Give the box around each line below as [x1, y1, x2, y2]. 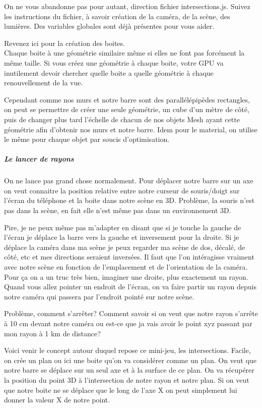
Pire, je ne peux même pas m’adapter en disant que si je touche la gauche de [4, 222, 241, 232]
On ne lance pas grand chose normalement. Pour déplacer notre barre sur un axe [4, 175, 253, 186]
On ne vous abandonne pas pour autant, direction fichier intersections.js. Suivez [4, 1, 250, 11]
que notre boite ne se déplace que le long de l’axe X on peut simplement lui [4, 384, 237, 395]
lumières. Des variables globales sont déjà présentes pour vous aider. [4, 21, 215, 31]
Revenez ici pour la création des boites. [4, 37, 125, 48]
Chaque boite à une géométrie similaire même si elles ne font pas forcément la [4, 47, 245, 58]
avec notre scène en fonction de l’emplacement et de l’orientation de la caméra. [4, 262, 248, 272]
